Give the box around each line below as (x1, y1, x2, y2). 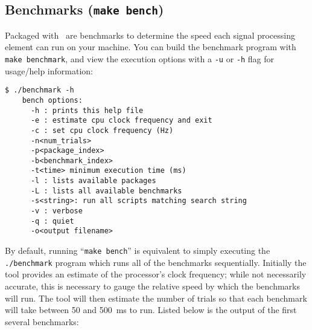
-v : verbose (30, 207, 83, 216)
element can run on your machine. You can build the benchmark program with (5, 40, 296, 53)
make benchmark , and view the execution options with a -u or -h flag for (5, 52, 275, 65)
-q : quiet (30, 216, 74, 225)
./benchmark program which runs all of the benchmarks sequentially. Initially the (5, 256, 307, 268)
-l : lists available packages (30, 176, 156, 186)
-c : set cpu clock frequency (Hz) (30, 126, 174, 135)
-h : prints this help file (30, 106, 144, 115)
